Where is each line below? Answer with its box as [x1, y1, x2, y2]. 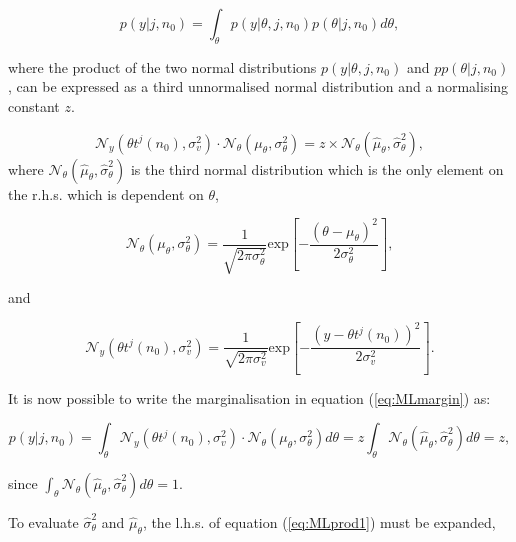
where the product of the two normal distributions [8, 56, 317, 77]
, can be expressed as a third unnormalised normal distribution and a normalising [8, 76, 509, 97]
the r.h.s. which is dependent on [8, 183, 204, 204]
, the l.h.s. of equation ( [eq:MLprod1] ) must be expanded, [142, 511, 496, 532]
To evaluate [8, 511, 79, 532]
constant [8, 95, 60, 116]
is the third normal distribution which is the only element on [130, 158, 504, 179]
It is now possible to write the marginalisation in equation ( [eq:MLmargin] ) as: [8, 387, 491, 408]
